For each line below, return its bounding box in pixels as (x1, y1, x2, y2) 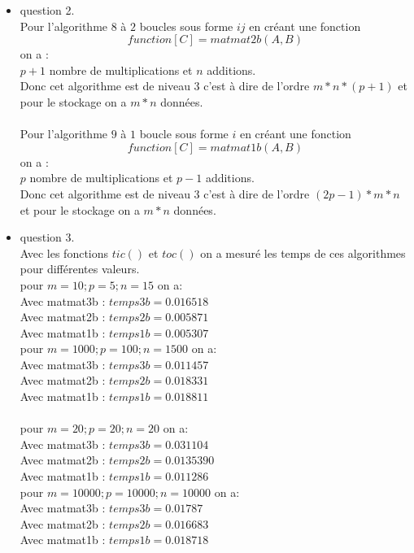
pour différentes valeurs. (20, 260, 140, 277)
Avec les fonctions (20, 244, 109, 261)
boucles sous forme (139, 17, 233, 34)
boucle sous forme (139, 125, 229, 142)
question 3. (20, 229, 75, 246)
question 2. (20, 2, 75, 18)
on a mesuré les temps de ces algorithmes (200, 244, 406, 261)
